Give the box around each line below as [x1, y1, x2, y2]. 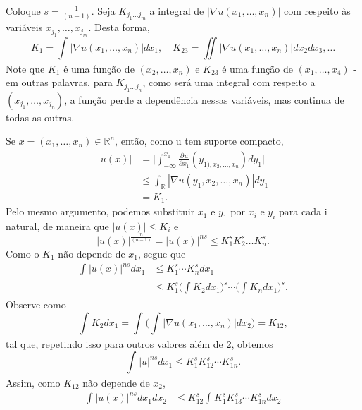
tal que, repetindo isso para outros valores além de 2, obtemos [6, 336, 273, 351]
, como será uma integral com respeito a [142, 75, 316, 90]
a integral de [149, 4, 204, 18]
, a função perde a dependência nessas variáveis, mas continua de [64, 92, 344, 107]
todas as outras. [6, 109, 75, 124]
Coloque [6, 4, 41, 18]
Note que [6, 61, 45, 76]
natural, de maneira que [6, 218, 109, 233]
